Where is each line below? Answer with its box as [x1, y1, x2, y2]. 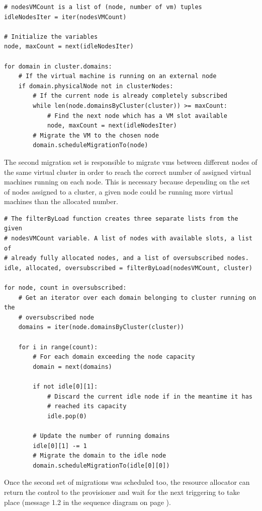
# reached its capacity [47, 403, 127, 410]
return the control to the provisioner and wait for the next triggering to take [4, 486, 240, 497]
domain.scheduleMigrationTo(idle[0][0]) [33, 462, 170, 469]
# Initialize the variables [4, 33, 98, 40]
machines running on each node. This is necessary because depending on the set [4, 176, 250, 187]
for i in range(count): [18, 343, 98, 351]
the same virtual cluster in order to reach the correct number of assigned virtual [4, 166, 251, 177]
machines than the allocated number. [4, 196, 118, 207]
